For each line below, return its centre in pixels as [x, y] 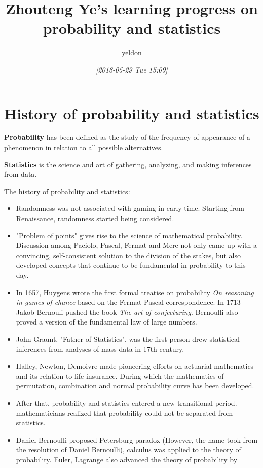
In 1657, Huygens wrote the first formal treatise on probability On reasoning [135, 292]
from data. [21, 174]
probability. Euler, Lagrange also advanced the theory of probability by [127, 459]
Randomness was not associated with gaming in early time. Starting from [130, 208]
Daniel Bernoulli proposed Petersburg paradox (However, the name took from [137, 439]
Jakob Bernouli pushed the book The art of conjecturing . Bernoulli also [127, 312]
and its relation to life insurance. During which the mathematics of [120, 375]
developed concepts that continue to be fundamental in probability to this [131, 265]
